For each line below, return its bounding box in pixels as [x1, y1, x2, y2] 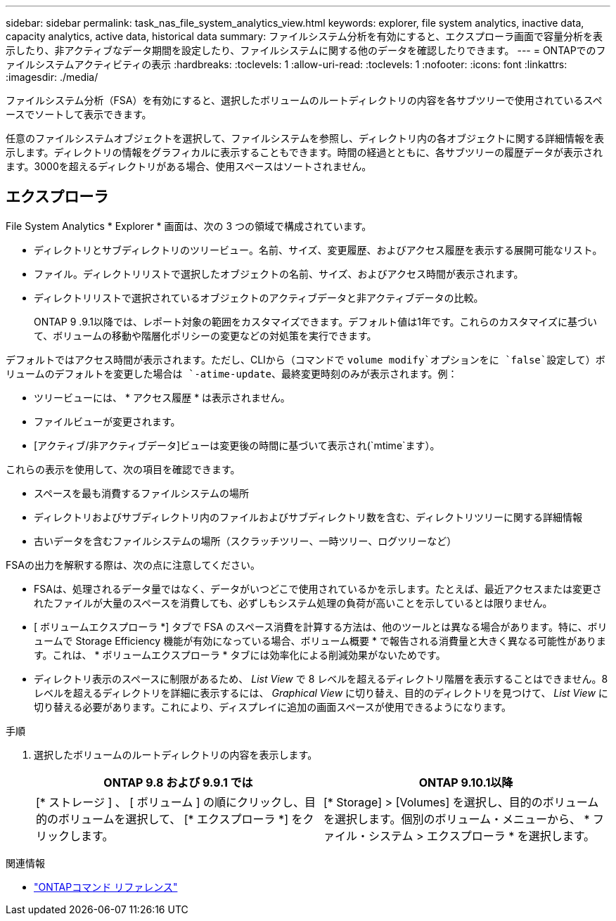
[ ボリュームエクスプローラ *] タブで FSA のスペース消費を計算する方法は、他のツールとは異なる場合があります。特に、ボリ [34, 620, 608, 633]
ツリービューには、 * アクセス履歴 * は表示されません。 [34, 391, 290, 404]
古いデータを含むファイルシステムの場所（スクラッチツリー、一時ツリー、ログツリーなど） [34, 534, 457, 547]
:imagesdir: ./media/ [6, 71, 98, 83]
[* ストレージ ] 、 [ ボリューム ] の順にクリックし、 [36, 794, 305, 809]
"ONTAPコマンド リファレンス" [34, 880, 178, 893]
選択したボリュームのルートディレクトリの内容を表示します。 [34, 748, 318, 761]
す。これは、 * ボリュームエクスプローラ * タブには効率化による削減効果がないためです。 [34, 648, 446, 661]
